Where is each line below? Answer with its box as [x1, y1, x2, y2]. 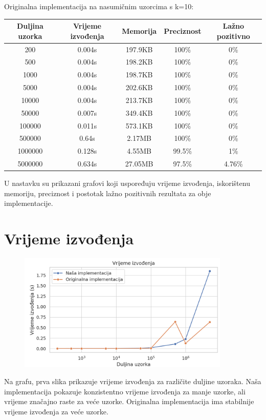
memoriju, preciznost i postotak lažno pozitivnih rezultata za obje [4, 187, 211, 198]
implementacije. [4, 198, 53, 208]
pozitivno [216, 30, 250, 41]
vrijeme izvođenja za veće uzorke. [4, 406, 108, 416]
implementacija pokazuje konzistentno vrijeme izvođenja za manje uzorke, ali [4, 386, 246, 396]
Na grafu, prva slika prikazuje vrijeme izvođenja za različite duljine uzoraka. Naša [4, 376, 261, 387]
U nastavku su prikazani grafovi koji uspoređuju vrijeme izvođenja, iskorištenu [4, 178, 250, 188]
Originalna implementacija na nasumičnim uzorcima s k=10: [4, 1, 194, 11]
